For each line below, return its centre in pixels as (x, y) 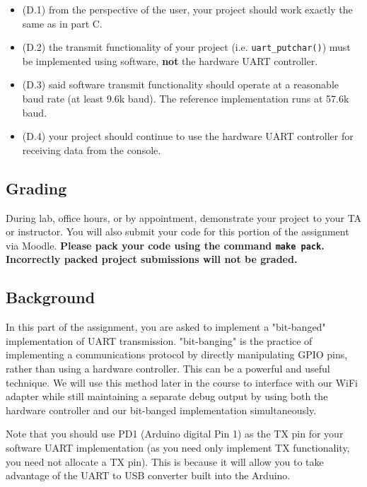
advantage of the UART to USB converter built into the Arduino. (148, 475)
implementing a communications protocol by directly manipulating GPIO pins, (177, 354)
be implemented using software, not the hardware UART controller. (170, 60)
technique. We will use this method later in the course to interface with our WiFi (182, 382)
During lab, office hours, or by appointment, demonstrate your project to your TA (184, 217)
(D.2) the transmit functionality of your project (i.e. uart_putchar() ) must (186, 47)
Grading (36, 188)
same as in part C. (62, 23)
